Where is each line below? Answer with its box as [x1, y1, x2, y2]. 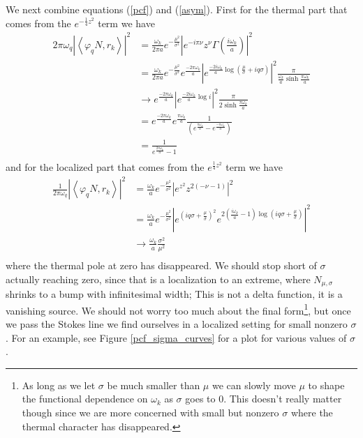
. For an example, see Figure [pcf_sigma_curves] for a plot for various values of [6, 330, 347, 345]
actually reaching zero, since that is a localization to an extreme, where [6, 271, 311, 286]
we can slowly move [212, 377, 296, 392]
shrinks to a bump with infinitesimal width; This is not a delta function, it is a [6, 287, 343, 301]
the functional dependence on [22, 391, 148, 406]
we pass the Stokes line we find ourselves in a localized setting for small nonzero [6, 316, 348, 331]
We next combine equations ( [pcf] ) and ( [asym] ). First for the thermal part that [6, 2, 348, 16]
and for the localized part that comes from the [6, 160, 205, 174]
